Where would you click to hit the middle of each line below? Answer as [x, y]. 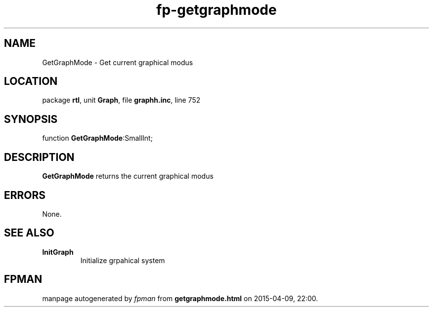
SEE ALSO [29, 233]
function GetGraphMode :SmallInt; [97, 138]
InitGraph [58, 252]
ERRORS [25, 195]
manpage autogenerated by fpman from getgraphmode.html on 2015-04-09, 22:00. [180, 298]
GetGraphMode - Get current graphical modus [118, 62]
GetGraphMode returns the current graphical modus [128, 176]
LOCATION [31, 81]
